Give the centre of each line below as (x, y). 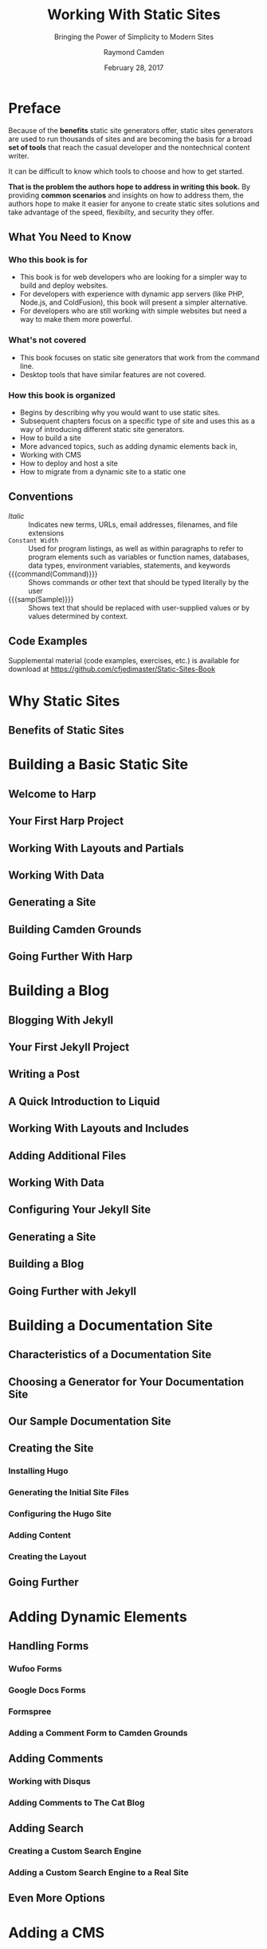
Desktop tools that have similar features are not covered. (113, 374)
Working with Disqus (49, 1781)
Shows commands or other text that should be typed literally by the (139, 582)
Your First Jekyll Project (69, 1047)
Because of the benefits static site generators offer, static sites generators (131, 130)
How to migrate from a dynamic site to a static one (102, 471)
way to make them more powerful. (76, 320)
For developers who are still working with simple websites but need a (133, 311)
